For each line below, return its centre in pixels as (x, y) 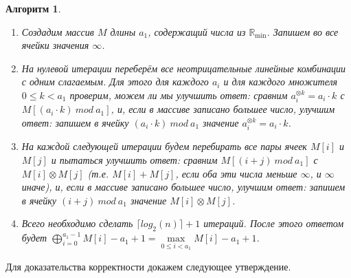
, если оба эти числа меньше (236, 173)
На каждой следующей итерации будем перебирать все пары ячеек (164, 146)
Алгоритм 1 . (33, 8)
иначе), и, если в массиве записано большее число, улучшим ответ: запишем (183, 187)
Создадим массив (58, 31)
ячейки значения (55, 45)
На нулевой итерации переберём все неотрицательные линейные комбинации (184, 68)
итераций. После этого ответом (274, 223)
